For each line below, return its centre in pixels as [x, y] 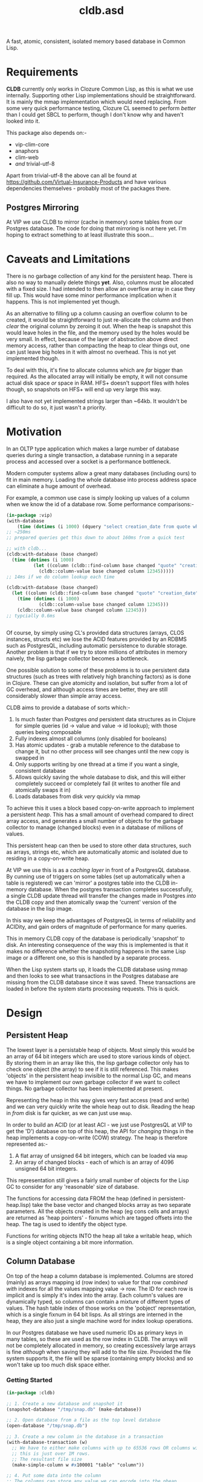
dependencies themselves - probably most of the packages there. [89, 189]
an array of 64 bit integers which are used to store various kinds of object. [99, 1056]
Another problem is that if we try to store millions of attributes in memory [97, 652]
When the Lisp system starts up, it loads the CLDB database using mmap [97, 969]
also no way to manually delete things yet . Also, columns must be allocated [100, 282]
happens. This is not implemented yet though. [63, 301]
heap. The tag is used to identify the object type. [67, 1224]
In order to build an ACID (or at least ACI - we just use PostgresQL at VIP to [99, 1125]
